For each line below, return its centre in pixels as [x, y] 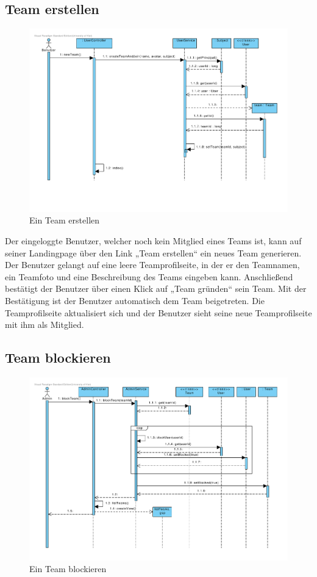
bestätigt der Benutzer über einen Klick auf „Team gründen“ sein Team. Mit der [156, 288]
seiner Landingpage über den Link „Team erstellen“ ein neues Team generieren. [153, 252]
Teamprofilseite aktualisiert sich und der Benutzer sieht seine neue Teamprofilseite [158, 312]
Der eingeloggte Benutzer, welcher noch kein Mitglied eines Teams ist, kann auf [153, 241]
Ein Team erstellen [65, 220]
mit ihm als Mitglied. [45, 325]
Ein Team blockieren [68, 569]
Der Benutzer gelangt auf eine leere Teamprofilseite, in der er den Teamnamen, [152, 265]
